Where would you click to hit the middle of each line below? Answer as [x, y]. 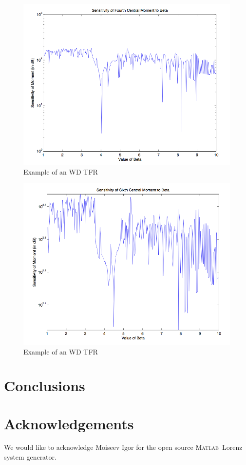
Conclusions [45, 385]
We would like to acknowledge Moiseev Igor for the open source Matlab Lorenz [123, 447]
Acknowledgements [69, 424]
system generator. [30, 456]
